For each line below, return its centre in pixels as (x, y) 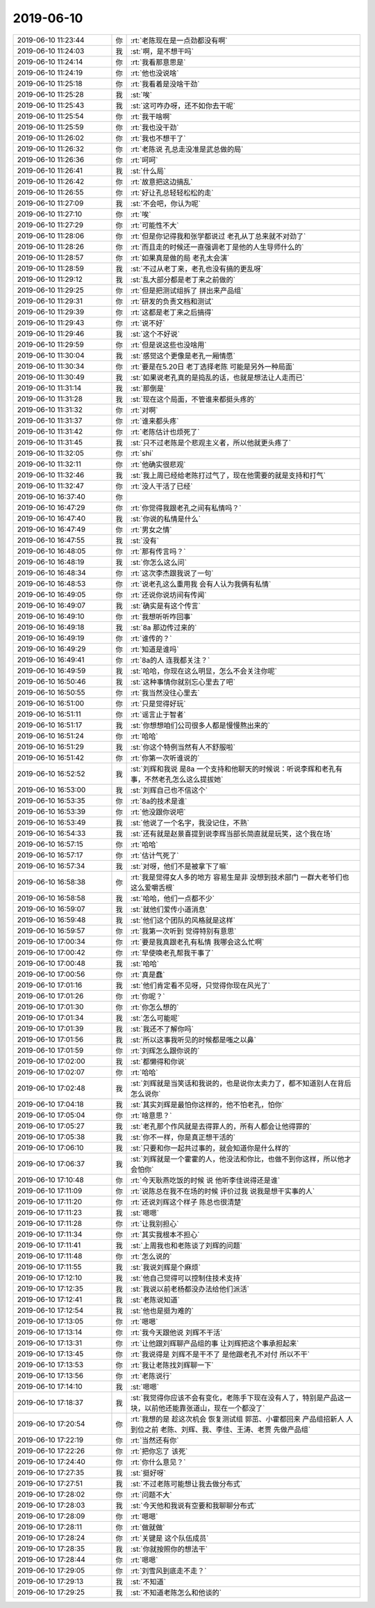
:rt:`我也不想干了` (158, 138)
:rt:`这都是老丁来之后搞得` (172, 312)
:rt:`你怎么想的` (155, 1007)
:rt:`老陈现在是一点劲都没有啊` (179, 40)
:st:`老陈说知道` (155, 1300)
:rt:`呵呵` (144, 160)
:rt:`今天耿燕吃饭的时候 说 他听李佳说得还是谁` (205, 1180)
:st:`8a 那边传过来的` (164, 628)
